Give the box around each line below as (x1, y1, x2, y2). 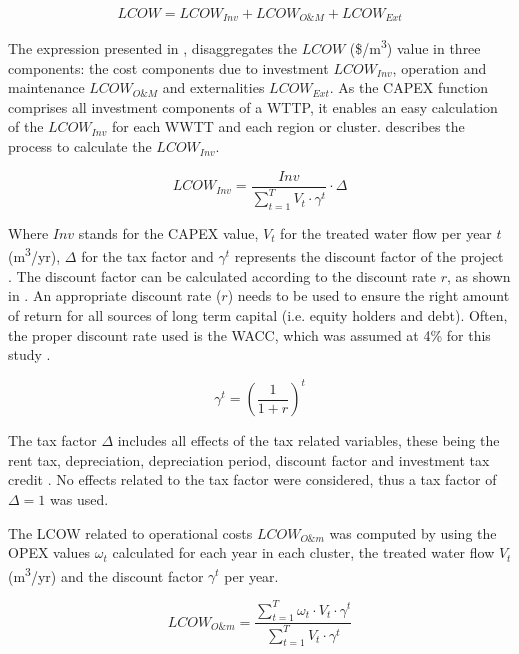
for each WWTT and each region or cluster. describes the (111, 116, 465, 137)
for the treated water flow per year (280, 222, 492, 243)
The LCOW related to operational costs (8, 522, 253, 543)
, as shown (447, 265, 511, 286)
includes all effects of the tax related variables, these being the (117, 430, 500, 451)
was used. (49, 488, 109, 509)
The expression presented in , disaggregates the (8, 38, 298, 59)
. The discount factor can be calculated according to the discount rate (8, 265, 437, 286)
